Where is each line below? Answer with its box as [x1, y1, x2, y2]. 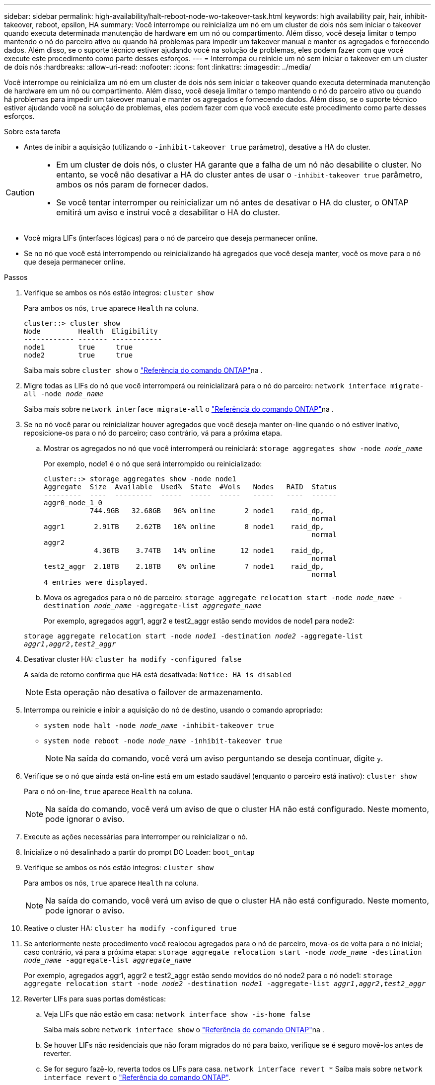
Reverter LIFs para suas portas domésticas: [24, 995, 166, 1003]
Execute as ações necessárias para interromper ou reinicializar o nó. [24, 832, 248, 841]
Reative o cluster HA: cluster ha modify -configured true [24, 924, 237, 932]
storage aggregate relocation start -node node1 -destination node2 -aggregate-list [24, 632, 363, 640]
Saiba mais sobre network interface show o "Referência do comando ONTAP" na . [44, 1025, 324, 1034]
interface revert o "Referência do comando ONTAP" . [44, 1073, 230, 1082]
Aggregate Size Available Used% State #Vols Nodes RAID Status [44, 483, 337, 491]
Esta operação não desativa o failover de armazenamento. [45, 687, 263, 697]
